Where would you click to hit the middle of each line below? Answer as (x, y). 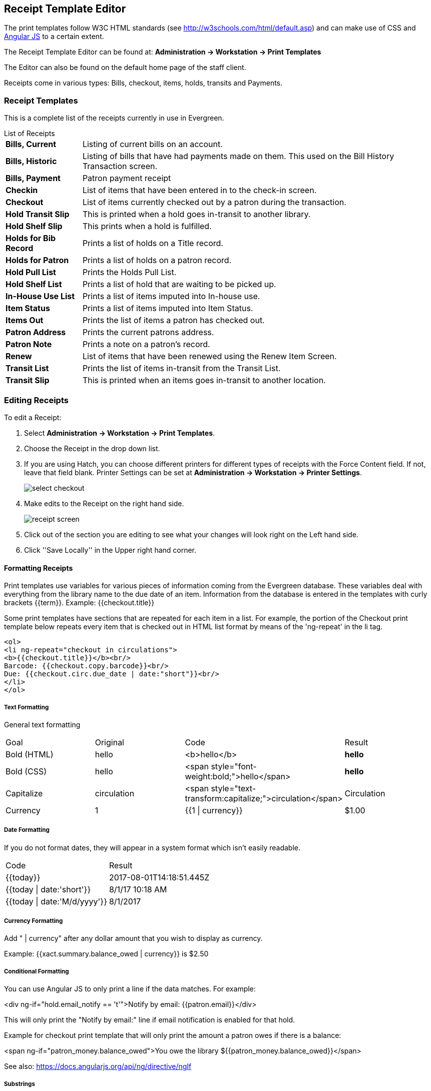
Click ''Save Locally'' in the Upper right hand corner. (110, 550)
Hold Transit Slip (38, 214)
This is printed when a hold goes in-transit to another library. (196, 214)
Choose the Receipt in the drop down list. (92, 448)
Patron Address (36, 332)
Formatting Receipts (39, 568)
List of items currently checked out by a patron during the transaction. (214, 202)
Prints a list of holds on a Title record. (153, 243)
